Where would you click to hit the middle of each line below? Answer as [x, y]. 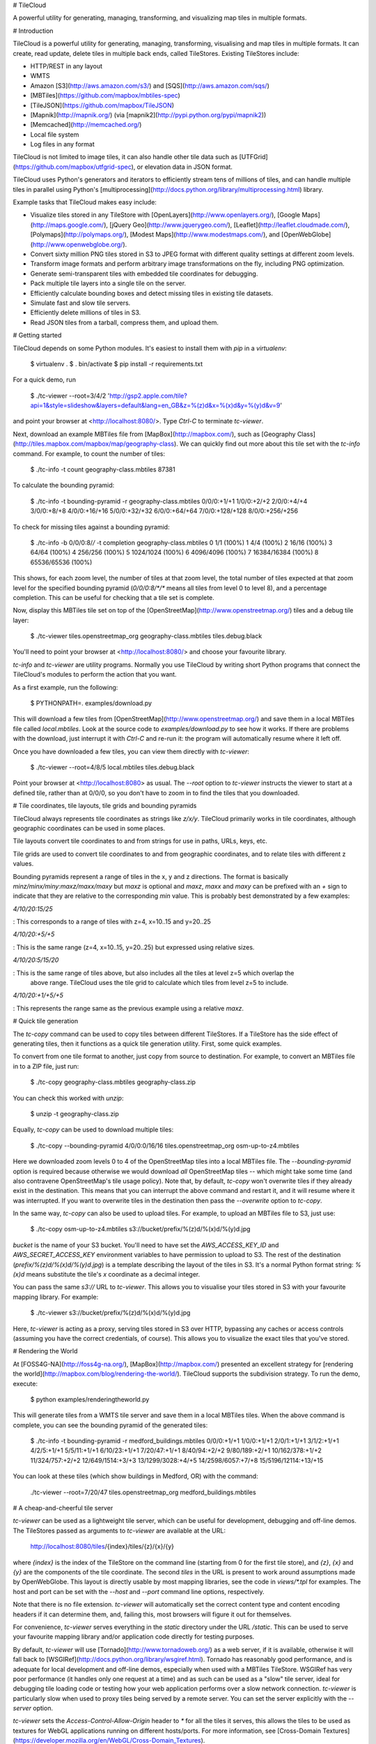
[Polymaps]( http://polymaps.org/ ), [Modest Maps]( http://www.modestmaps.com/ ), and [155, 234]
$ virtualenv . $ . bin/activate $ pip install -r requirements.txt [117, 363]
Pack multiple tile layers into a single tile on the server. [108, 283]
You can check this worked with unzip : [68, 1098]
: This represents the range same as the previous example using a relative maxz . [128, 1008]
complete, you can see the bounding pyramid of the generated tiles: [110, 1425]
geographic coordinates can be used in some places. [89, 828]
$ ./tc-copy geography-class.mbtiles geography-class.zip [113, 1082]
